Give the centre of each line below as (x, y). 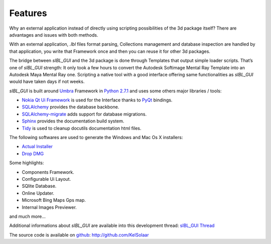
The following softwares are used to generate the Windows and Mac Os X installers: (96, 138)
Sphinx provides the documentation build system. (73, 121)
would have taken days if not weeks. (47, 82)
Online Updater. (38, 193)
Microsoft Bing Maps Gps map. (54, 200)
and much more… (28, 216)
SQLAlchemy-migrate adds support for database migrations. (84, 114)
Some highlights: (27, 163)
